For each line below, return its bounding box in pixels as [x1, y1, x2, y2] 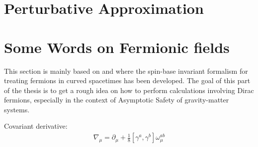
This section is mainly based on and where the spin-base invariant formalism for [4, 65, 248, 76]
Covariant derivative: [4, 121, 68, 131]
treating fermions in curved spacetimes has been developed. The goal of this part [4, 75, 251, 86]
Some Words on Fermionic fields [4, 37, 230, 57]
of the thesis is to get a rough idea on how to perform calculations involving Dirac [4, 85, 254, 95]
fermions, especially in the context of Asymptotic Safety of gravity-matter [4, 95, 229, 105]
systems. [4, 104, 30, 114]
